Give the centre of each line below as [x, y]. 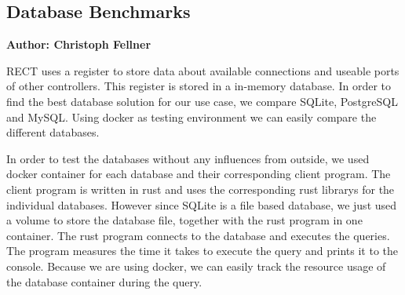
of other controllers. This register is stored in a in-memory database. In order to [199, 86]
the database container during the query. [104, 281]
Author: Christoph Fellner [79, 44]
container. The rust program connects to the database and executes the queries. [198, 235]
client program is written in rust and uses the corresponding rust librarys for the [201, 189]
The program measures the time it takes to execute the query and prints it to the [202, 251]
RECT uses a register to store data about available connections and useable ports [203, 70]
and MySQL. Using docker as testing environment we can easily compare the [192, 117]
